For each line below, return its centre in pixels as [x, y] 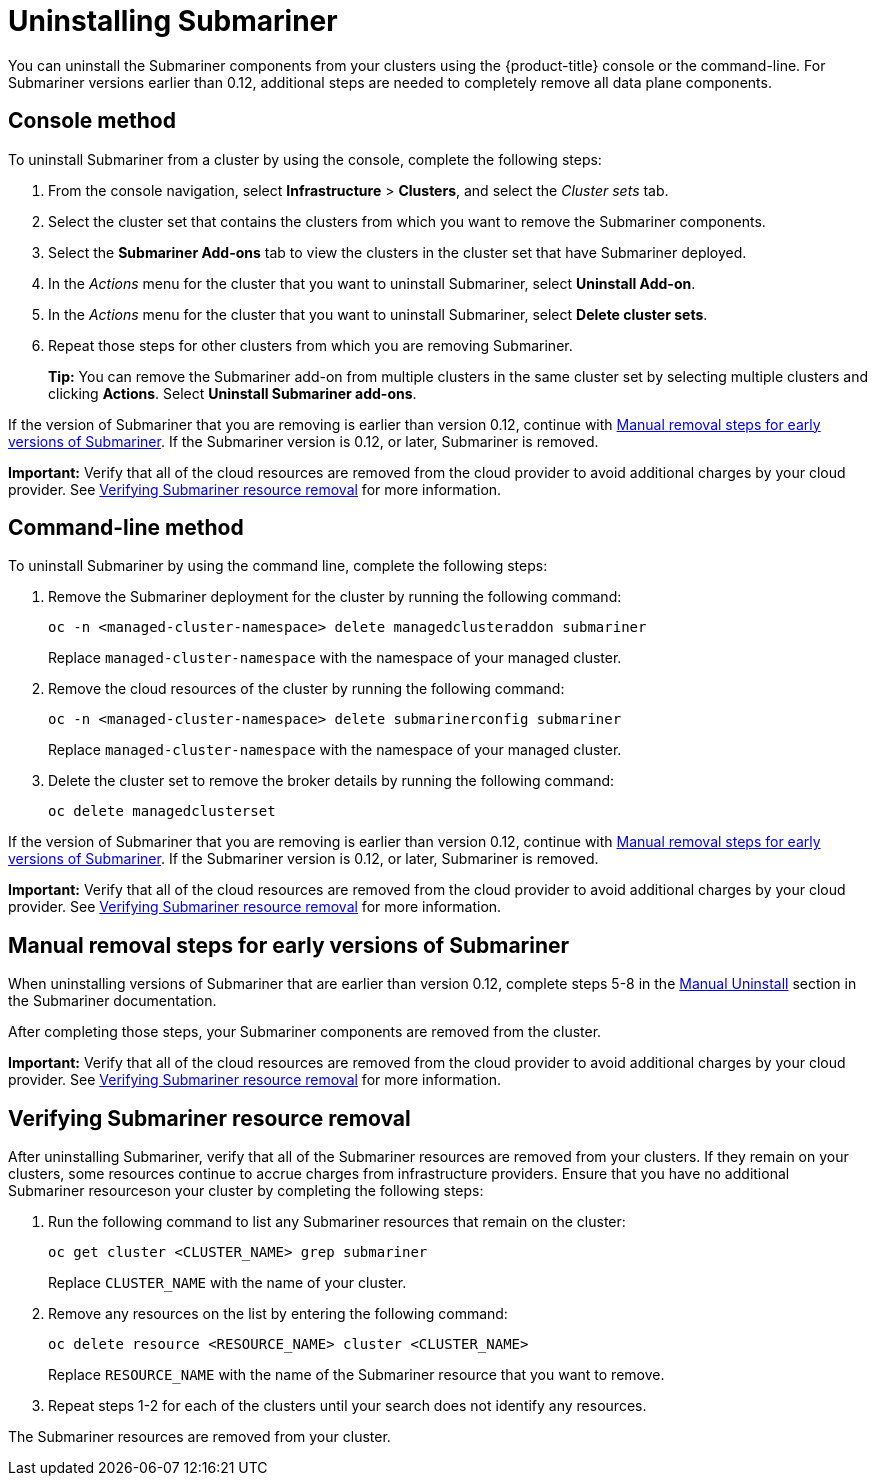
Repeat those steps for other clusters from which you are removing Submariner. [310, 345]
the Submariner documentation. [112, 1001]
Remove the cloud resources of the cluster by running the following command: [306, 689]
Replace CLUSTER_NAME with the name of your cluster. [227, 1283]
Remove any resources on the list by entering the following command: [278, 1314]
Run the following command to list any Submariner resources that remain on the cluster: [337, 1222]
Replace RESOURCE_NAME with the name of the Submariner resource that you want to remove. [356, 1375]
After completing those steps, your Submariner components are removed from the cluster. [305, 1032]
